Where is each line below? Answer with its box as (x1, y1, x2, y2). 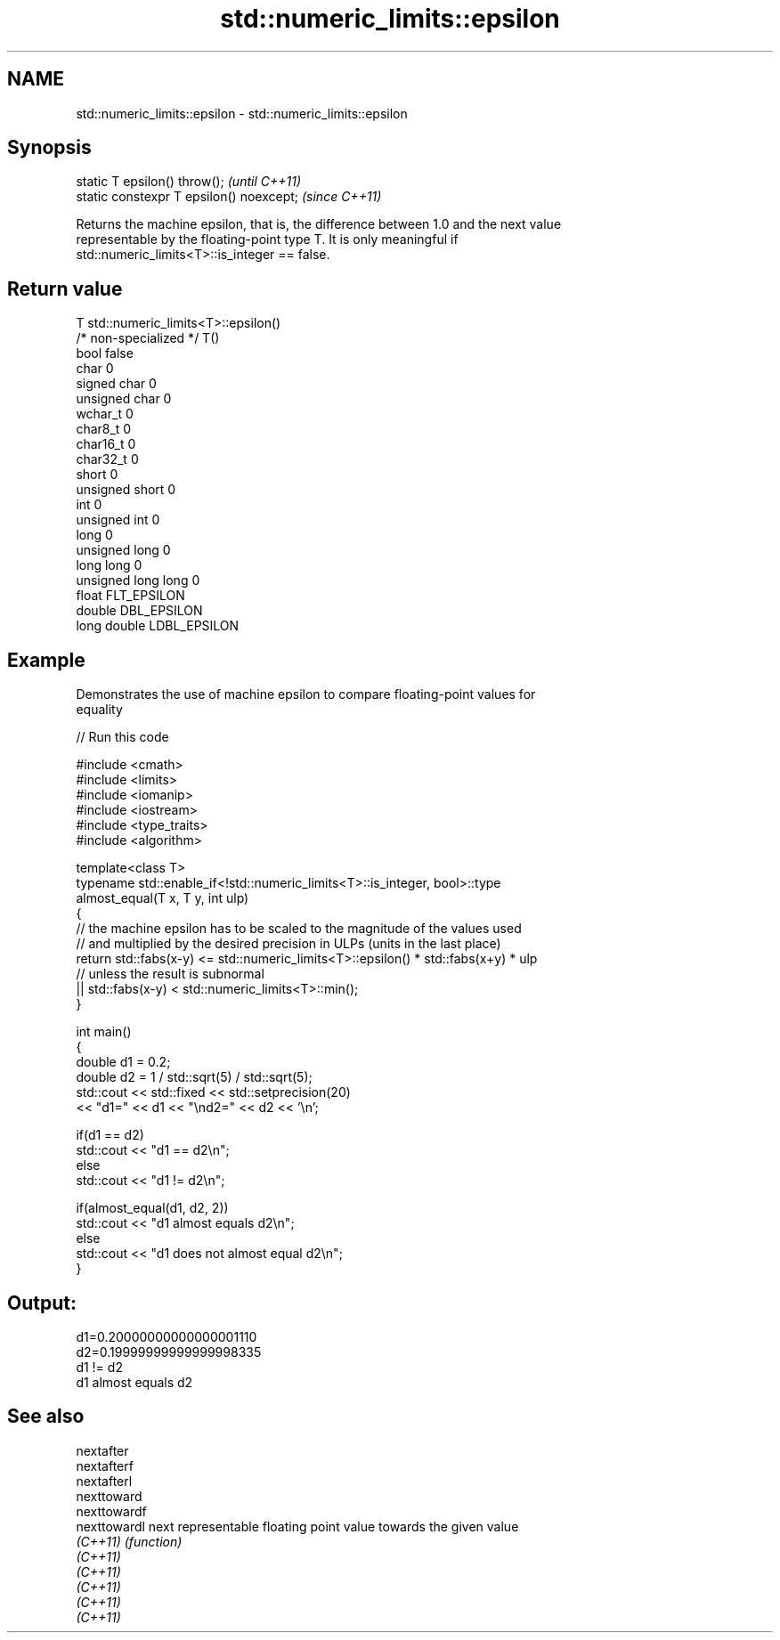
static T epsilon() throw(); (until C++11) (76, 174, 302, 190)
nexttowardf (76, 1503, 147, 1519)
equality (76, 702, 123, 718)
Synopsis (7, 136, 92, 159)
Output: (7, 1291, 77, 1314)
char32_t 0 (76, 451, 139, 467)
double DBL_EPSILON (76, 603, 203, 619)
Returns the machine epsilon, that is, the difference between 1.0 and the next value (76, 216, 562, 232)
